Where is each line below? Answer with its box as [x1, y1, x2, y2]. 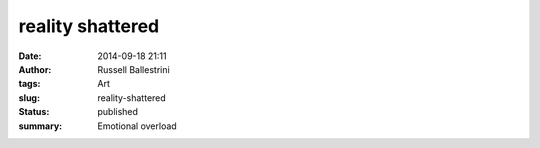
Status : [18, 106, 50, 118]
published [97, 106, 139, 118]
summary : [18, 120, 63, 132]
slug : [18, 91, 40, 104]
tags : [18, 78, 41, 90]
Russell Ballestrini [97, 63, 170, 75]
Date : [18, 50, 42, 62]
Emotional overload [97, 120, 177, 132]
